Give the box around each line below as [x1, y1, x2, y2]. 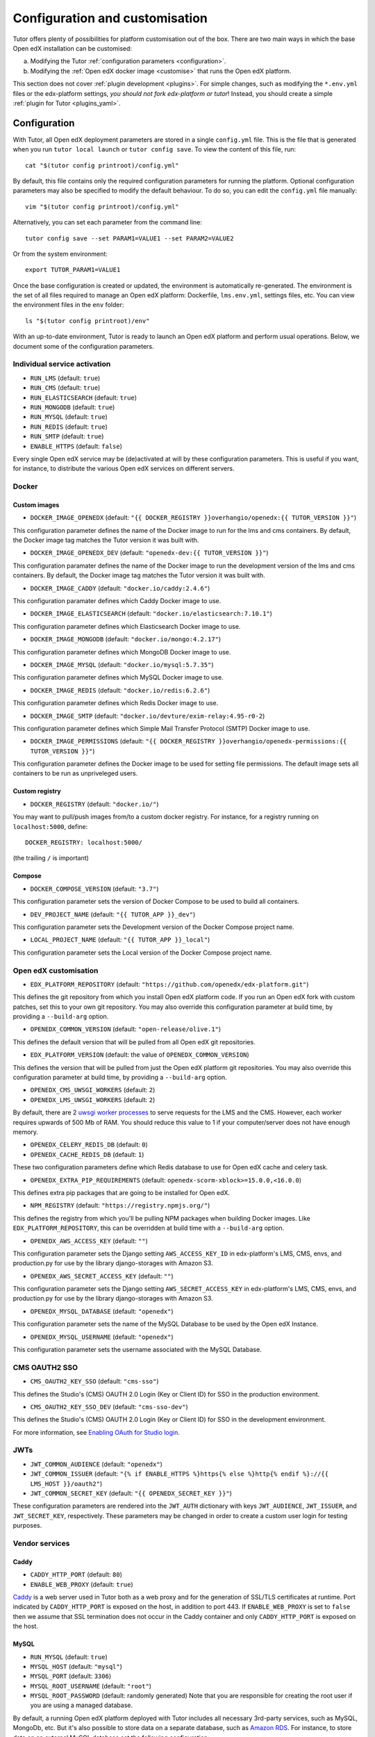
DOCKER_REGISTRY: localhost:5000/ [25, 839, 142, 847]
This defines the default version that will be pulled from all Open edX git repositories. [12, 1037, 256, 1046]
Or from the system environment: [12, 249, 108, 258]
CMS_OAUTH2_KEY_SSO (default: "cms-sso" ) [30, 1377, 159, 1385]
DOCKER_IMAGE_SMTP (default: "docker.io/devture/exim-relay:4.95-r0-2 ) [30, 711, 265, 720]
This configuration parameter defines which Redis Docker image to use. [12, 699, 219, 707]
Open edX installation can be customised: [12, 44, 132, 52]
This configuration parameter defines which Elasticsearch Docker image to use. [12, 622, 241, 630]
